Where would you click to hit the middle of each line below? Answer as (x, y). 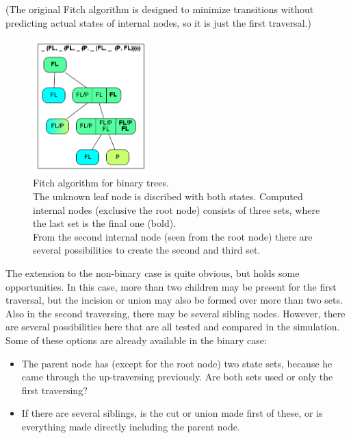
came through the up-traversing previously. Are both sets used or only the (177, 377)
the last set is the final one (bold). (105, 223)
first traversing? (54, 390)
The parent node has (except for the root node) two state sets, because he (177, 363)
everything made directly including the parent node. (131, 426)
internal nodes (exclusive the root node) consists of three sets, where (177, 209)
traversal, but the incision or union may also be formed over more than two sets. (174, 300)
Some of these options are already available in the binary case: (136, 340)
